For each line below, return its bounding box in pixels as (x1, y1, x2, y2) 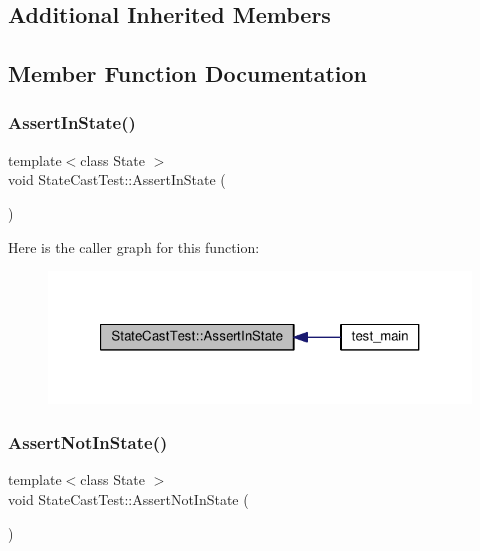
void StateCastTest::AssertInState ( (8, 169, 226, 190)
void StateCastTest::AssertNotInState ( (8, 489, 249, 510)
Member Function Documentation (8, 58, 368, 89)
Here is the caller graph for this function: (8, 236, 260, 257)
